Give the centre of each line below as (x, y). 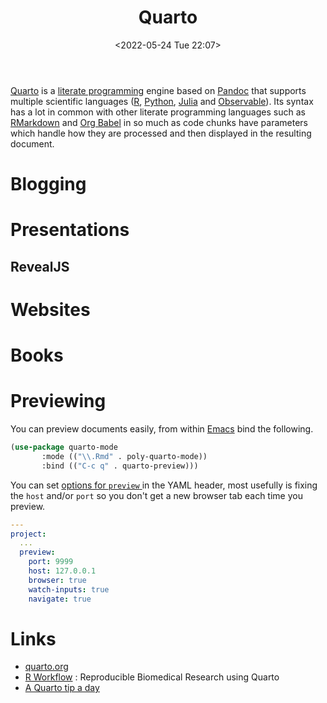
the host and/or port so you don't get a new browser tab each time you (156, 495)
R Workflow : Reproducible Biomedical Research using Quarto (152, 677)
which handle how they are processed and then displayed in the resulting (161, 133)
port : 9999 (51, 562)
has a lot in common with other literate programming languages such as (158, 112)
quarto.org (46, 667)
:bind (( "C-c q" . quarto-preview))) (120, 466)
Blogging (48, 184)
